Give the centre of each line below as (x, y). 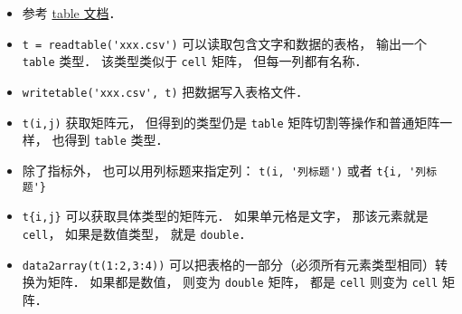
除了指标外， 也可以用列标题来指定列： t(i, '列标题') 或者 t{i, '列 (224, 170)
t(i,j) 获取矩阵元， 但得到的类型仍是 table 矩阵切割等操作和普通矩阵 (231, 122)
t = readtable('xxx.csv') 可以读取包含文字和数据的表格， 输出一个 (224, 43)
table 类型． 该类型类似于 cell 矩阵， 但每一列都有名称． (195, 61)
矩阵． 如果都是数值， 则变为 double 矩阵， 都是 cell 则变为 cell (243, 282)
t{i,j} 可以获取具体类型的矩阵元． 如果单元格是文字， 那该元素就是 (225, 216)
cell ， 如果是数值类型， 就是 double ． (137, 233)
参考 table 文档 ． (72, 13)
